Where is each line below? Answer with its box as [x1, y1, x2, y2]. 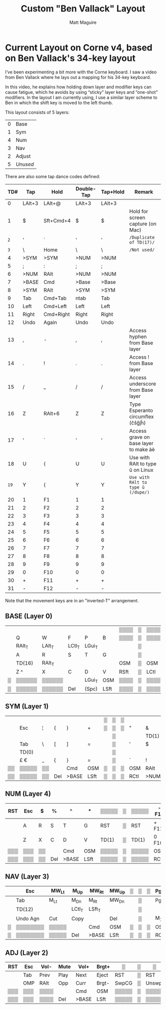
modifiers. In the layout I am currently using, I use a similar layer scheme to [5, 94, 158, 100]
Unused [15, 161, 34, 168]
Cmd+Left [43, 303, 67, 310]
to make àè [129, 446, 155, 453]
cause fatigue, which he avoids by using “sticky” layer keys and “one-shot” [5, 89, 158, 95]
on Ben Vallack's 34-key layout [5, 53, 136, 63]
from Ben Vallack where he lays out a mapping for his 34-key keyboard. [5, 74, 151, 80]
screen [129, 214, 146, 221]
